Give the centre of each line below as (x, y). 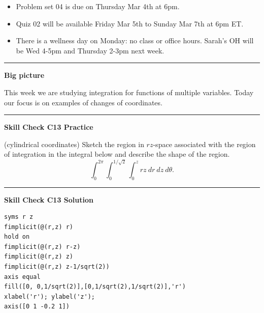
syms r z (19, 217)
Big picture (24, 75)
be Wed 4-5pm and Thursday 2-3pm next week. (90, 50)
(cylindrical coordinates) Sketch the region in (74, 144)
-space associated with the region (204, 144)
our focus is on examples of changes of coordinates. (83, 102)
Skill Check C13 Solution (49, 199)
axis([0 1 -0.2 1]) (37, 307)
